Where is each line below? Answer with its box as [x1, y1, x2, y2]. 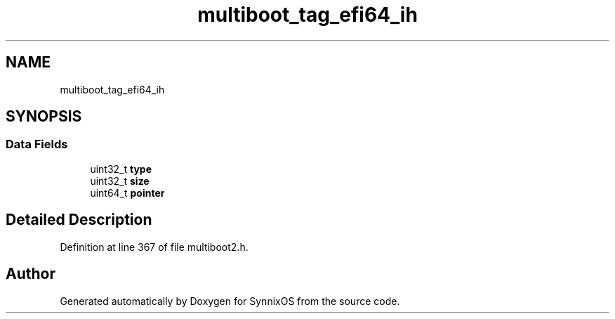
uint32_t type [90, 162, 152, 175]
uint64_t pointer [90, 186, 165, 199]
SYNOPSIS [6, 108, 82, 126]
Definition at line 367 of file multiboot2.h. [60, 240, 249, 253]
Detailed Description [6, 211, 152, 229]
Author [6, 265, 55, 283]
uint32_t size [90, 174, 150, 187]
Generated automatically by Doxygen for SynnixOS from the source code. [60, 294, 400, 307]
